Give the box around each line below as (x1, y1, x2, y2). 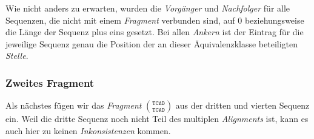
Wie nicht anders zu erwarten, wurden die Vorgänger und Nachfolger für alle (5, 2, 290, 14)
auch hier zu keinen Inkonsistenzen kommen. (5, 124, 171, 137)
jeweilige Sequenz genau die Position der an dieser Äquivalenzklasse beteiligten (5, 37, 298, 50)
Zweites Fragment (5, 75, 95, 90)
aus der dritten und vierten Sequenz (175, 99, 310, 112)
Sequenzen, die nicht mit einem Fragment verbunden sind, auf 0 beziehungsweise (5, 13, 304, 26)
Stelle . (5, 49, 28, 62)
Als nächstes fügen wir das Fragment (5, 99, 142, 112)
